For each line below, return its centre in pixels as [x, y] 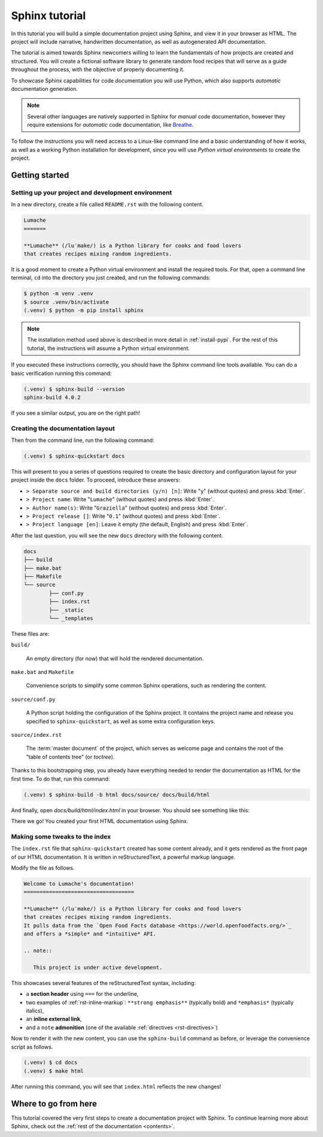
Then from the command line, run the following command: [83, 440]
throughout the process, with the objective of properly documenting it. [98, 69]
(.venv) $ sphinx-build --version [74, 389]
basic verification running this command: [61, 373]
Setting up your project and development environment [92, 193]
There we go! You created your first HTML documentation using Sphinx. [100, 821]
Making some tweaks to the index [61, 836]
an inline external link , [54, 1019]
